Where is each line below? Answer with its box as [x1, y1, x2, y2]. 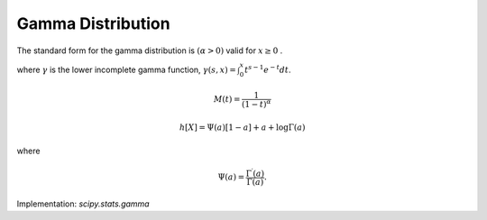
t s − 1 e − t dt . [244, 63, 292, 75]
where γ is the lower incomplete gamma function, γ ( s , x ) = [16, 64, 236, 75]
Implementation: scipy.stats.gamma [16, 198, 150, 209]
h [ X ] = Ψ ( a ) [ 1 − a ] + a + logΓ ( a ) [179, 122, 306, 133]
